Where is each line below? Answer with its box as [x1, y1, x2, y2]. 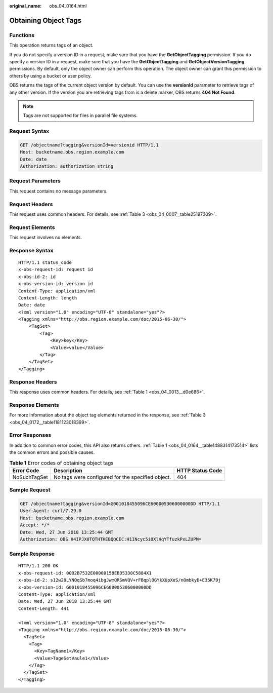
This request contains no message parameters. [9, 188, 108, 194]
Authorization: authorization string [20, 164, 114, 169]
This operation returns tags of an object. [9, 42, 94, 48]
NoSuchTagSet [12, 474, 48, 481]
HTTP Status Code [176, 467, 222, 474]
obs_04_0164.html [49, 3, 87, 9]
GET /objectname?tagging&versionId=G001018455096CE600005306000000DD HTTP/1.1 [20, 500, 220, 507]
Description [53, 467, 83, 474]
